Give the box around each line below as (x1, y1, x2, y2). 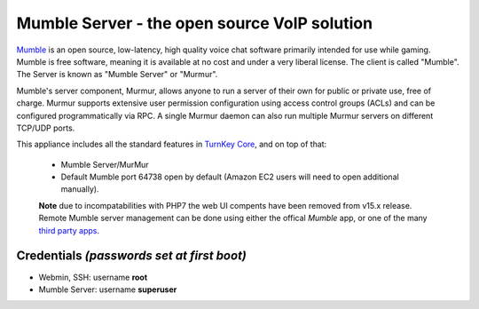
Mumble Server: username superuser (38, 284, 177, 295)
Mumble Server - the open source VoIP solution (16, 13, 373, 33)
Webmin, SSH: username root (38, 272, 148, 282)
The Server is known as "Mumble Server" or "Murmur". (16, 69, 218, 80)
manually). (60, 184, 99, 194)
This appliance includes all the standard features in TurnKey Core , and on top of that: (16, 139, 327, 150)
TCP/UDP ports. (16, 123, 75, 133)
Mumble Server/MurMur (60, 159, 150, 170)
